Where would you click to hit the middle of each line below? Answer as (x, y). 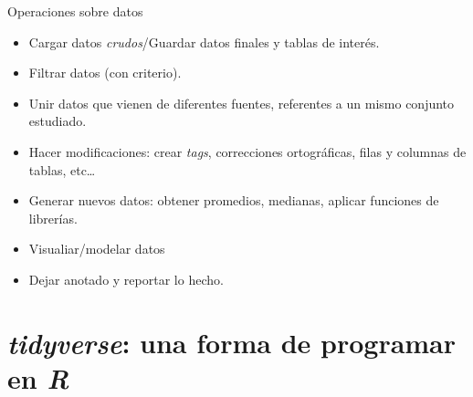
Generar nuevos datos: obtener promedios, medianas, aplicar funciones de (234, 200)
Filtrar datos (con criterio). (105, 73)
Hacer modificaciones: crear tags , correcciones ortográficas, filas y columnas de (247, 151)
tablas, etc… (62, 169)
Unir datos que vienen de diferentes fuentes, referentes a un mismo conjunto (242, 103)
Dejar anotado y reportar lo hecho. (126, 279)
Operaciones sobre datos (75, 11)
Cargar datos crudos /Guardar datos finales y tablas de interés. (204, 42)
